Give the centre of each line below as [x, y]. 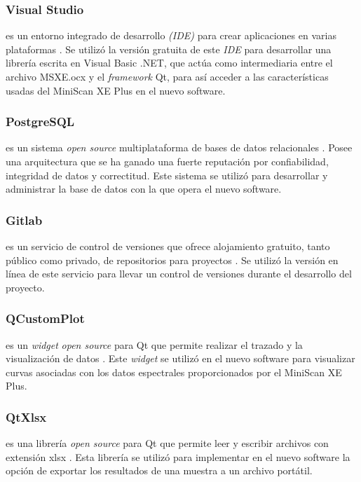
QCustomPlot [45, 318]
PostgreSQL [40, 122]
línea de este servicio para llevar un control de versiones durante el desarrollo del [179, 274]
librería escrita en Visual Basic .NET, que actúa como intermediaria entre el [169, 63]
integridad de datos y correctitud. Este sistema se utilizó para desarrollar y [167, 175]
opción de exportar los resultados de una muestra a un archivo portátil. [159, 470]
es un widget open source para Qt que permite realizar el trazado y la [154, 344]
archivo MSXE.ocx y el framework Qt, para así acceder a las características [167, 76]
